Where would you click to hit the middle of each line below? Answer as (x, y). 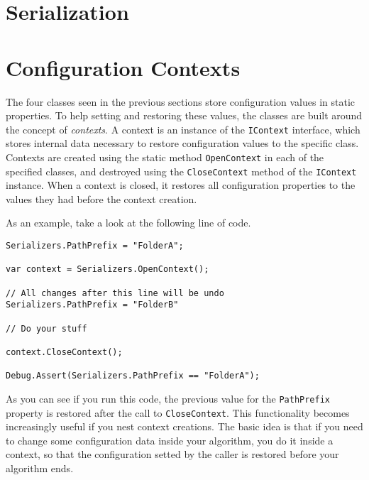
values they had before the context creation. (101, 198)
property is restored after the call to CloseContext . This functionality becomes (178, 412)
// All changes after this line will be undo (115, 293)
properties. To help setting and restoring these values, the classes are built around (184, 115)
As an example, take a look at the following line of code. (128, 223)
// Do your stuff (46, 328)
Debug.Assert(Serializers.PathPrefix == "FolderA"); (133, 376)
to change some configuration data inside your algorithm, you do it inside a (170, 440)
